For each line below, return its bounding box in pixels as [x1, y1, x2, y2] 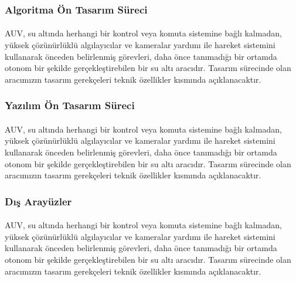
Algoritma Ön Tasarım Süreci [5, 2, 148, 16]
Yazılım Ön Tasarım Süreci [5, 98, 135, 113]
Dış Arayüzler [5, 194, 72, 208]
